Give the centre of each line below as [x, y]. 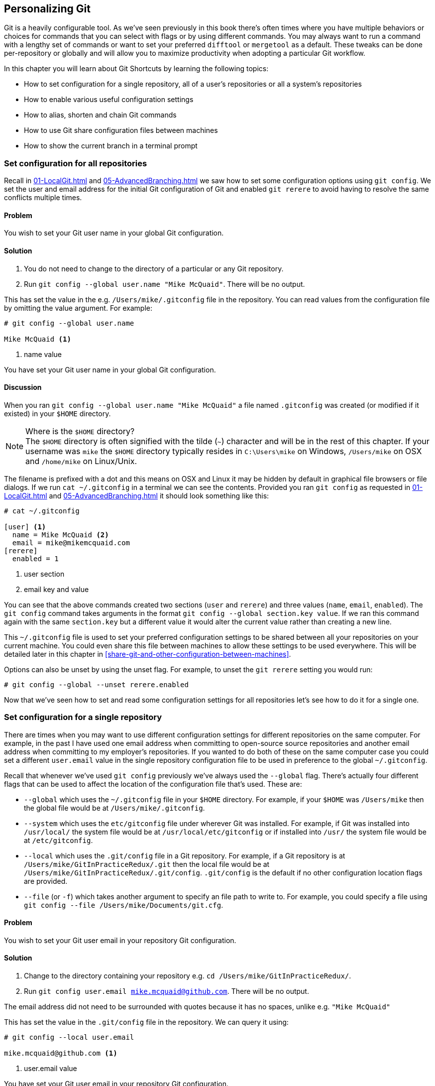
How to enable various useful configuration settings [109, 100]
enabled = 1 [35, 558]
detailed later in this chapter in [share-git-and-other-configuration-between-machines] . [148, 654]
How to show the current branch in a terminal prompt [111, 146]
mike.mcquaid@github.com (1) [61, 1053]
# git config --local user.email [69, 1037]
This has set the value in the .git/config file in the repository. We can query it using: [146, 1022]
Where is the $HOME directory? [80, 431]
